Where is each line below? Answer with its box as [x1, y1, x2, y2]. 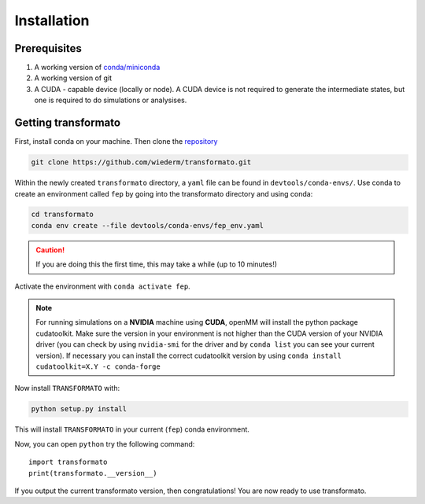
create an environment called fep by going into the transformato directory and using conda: [14, 189, 313, 198]
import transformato [28, 458, 108, 467]
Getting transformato [14, 116, 121, 130]
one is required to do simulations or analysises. [34, 95, 187, 105]
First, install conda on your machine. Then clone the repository [14, 137, 218, 146]
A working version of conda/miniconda [34, 63, 161, 72]
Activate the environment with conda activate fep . [14, 281, 190, 291]
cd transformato [31, 210, 94, 219]
